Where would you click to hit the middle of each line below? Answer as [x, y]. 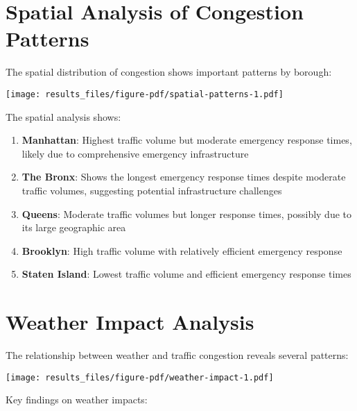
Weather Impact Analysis [130, 322]
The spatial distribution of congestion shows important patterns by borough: [169, 72]
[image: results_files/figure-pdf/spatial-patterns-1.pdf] [145, 94]
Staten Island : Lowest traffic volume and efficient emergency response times [186, 274]
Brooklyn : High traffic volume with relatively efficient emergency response [182, 250]
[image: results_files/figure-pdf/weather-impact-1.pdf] [140, 377]
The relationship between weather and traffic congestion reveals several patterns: [177, 355]
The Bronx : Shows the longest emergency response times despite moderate [184, 177]
